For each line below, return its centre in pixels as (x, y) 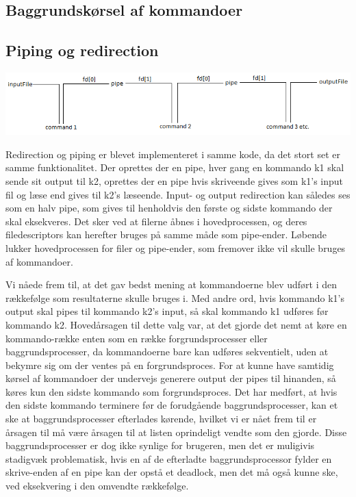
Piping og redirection (82, 50)
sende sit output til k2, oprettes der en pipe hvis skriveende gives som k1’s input (175, 180)
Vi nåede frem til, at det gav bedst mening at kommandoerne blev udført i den (171, 284)
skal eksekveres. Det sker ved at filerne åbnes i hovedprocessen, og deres (156, 221)
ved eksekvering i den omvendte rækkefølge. (97, 486)
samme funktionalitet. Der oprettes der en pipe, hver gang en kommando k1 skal (175, 167)
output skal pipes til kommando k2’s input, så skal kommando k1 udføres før (167, 311)
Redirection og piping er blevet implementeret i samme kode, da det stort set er (173, 154)
